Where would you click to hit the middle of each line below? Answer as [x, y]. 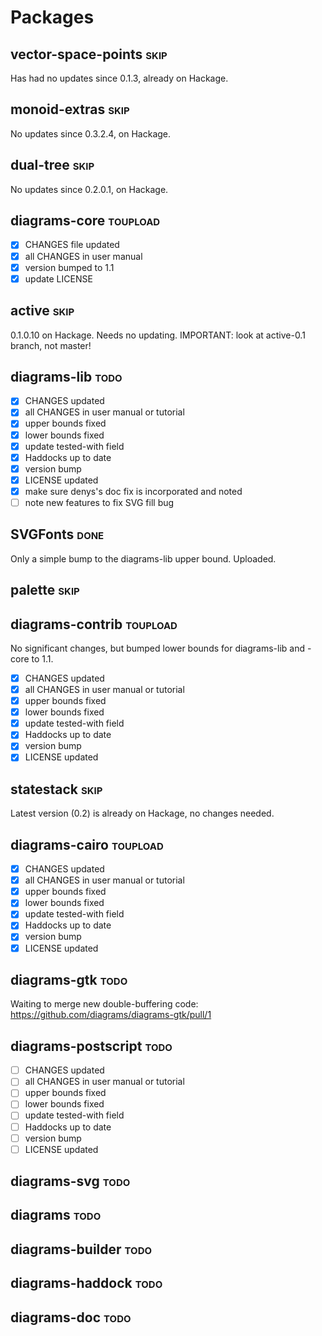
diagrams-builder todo [81, 1249]
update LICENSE [58, 278]
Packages [52, 17]
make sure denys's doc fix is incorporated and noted [133, 491]
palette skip [45, 590]
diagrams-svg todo [70, 1181]
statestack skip [56, 789]
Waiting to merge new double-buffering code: [104, 1004]
